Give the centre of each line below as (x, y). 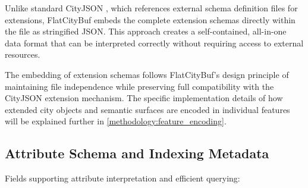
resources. (23, 54)
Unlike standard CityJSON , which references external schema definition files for (151, 8)
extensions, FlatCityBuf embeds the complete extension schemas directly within (150, 19)
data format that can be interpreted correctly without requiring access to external (154, 43)
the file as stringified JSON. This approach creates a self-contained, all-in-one (146, 31)
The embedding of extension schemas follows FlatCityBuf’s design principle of (147, 74)
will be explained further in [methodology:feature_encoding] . (116, 121)
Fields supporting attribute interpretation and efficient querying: (122, 178)
